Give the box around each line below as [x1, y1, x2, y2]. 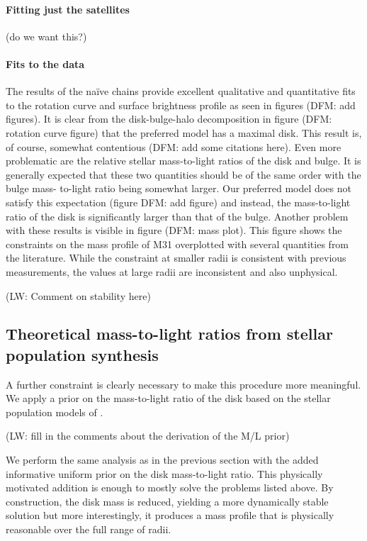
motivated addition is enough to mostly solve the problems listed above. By [6, 480, 334, 495]
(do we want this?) [6, 28, 87, 43]
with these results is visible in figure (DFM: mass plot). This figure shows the [6, 223, 342, 238]
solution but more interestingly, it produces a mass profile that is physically [6, 508, 334, 523]
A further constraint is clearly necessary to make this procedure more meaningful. [6, 377, 361, 391]
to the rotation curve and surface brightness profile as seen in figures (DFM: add [6, 97, 356, 112]
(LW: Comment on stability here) [6, 288, 151, 303]
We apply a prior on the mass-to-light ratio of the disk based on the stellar [6, 391, 331, 406]
